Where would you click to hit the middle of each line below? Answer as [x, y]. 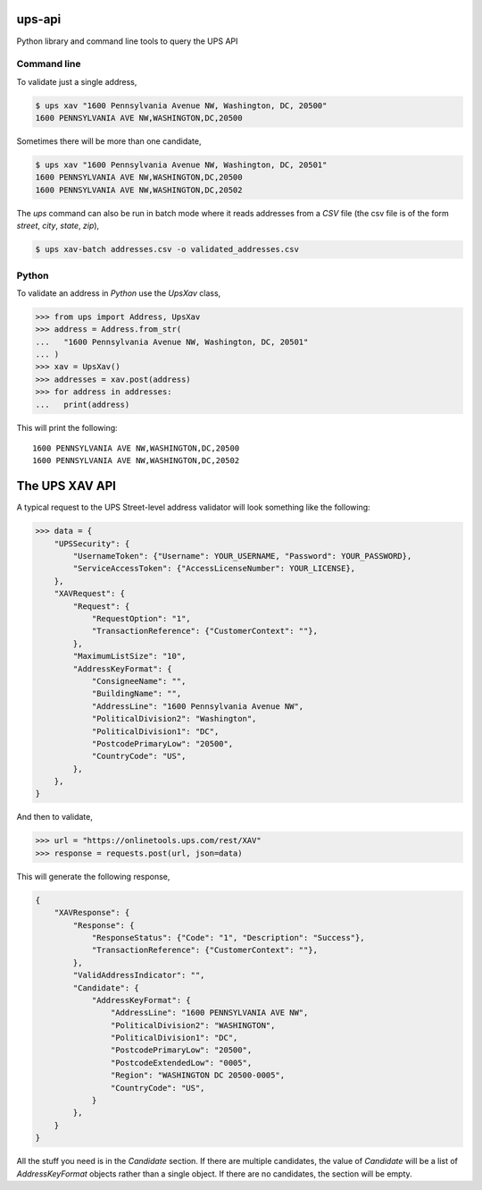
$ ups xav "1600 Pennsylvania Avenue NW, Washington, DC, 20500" [181, 105]
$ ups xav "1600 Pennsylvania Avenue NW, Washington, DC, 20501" [181, 165]
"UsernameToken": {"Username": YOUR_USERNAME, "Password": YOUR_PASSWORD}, [242, 556]
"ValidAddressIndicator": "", [139, 975]
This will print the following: [67, 427]
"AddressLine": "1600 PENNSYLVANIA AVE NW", [209, 1013]
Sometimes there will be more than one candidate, [109, 141]
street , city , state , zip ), [58, 226]
